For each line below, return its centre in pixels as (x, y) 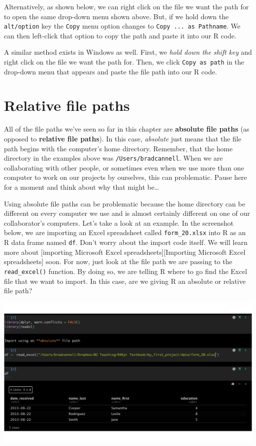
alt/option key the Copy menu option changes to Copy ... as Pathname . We (122, 26)
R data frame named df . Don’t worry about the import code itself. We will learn (126, 242)
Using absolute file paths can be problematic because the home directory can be (125, 203)
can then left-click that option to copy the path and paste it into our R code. (120, 35)
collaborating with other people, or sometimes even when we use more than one (124, 167)
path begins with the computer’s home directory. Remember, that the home (118, 148)
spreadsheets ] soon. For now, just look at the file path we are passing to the (118, 261)
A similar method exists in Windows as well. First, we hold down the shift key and (128, 52)
